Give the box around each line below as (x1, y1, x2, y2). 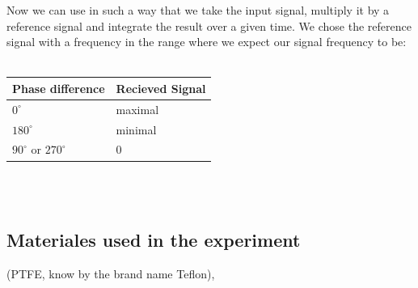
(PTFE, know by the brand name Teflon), (6, 265, 215, 282)
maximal (116, 100, 159, 117)
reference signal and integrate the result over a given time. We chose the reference (6, 17, 412, 34)
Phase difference (12, 79, 105, 96)
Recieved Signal (116, 79, 206, 96)
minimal (116, 121, 157, 138)
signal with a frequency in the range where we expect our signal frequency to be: (6, 33, 407, 50)
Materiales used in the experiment (6, 227, 301, 252)
